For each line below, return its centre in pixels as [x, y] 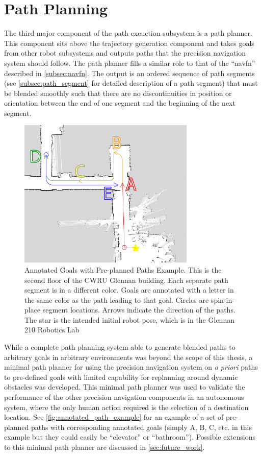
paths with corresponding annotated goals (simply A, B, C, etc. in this [141, 427]
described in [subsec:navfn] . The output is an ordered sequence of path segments [129, 73]
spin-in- [222, 299]
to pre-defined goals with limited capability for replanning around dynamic [121, 377]
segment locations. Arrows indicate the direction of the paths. [139, 310]
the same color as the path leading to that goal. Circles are [117, 299]
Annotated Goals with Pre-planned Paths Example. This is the [123, 269]
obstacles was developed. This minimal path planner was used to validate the [125, 387]
